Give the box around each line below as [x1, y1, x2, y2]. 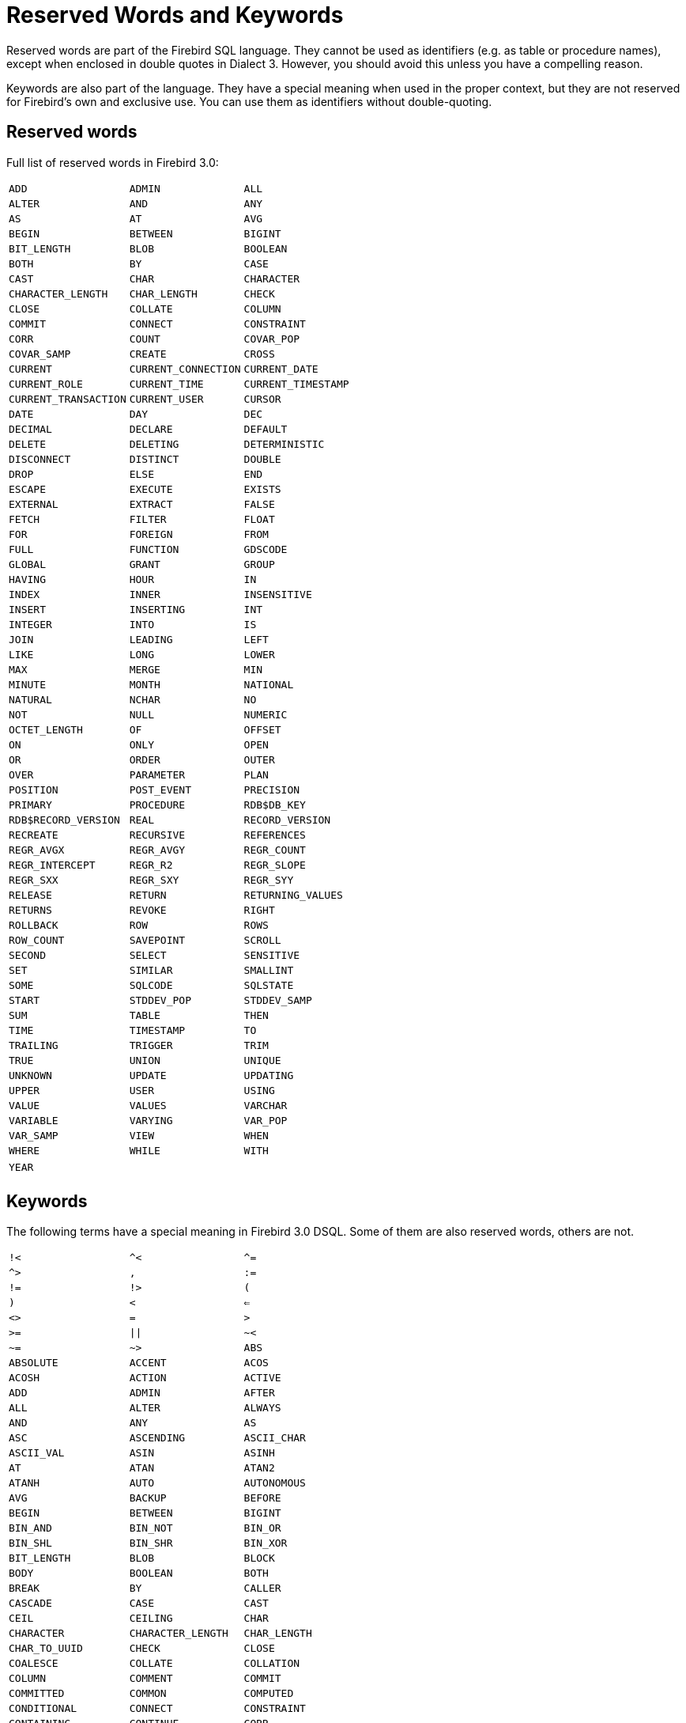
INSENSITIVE [243, 588, 312, 600]
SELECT [129, 949, 167, 961]
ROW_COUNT [9, 933, 65, 946]
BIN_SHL [9, 1537, 52, 1550]
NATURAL [9, 693, 52, 706]
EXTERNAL [9, 498, 58, 510]
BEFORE [243, 1492, 281, 1505]
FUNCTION [129, 543, 179, 555]
